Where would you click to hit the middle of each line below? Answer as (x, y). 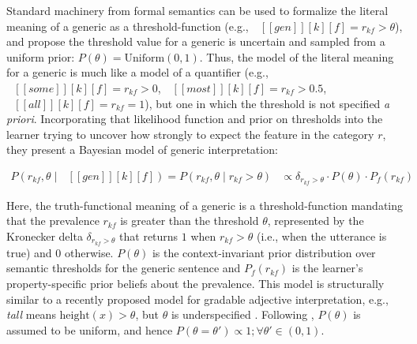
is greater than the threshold (190, 221)
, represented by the (316, 221)
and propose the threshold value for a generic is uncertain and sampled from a (196, 41)
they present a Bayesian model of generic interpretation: (142, 150)
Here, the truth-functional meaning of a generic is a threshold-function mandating (205, 205)
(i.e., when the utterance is (321, 236)
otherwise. (89, 252)
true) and (29, 252)
